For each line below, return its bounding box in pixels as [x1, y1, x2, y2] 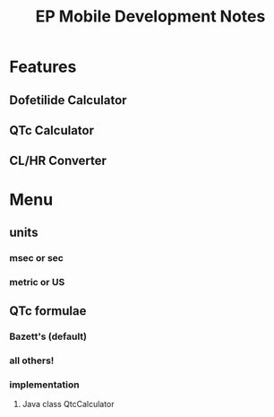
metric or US [9, 275, 65, 288]
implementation [9, 378, 80, 391]
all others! [9, 354, 55, 367]
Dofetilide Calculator [9, 92, 127, 108]
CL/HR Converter [9, 153, 107, 169]
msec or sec [9, 251, 64, 264]
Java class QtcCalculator [21, 399, 115, 410]
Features [9, 56, 77, 77]
